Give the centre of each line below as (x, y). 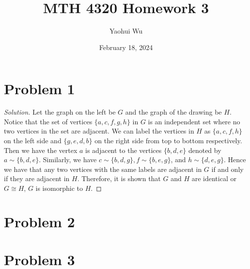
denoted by (205, 150)
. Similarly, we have (68, 160)
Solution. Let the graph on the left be (60, 112)
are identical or (214, 178)
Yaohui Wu (126, 31)
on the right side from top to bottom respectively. (168, 141)
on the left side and (33, 141)
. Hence (235, 160)
